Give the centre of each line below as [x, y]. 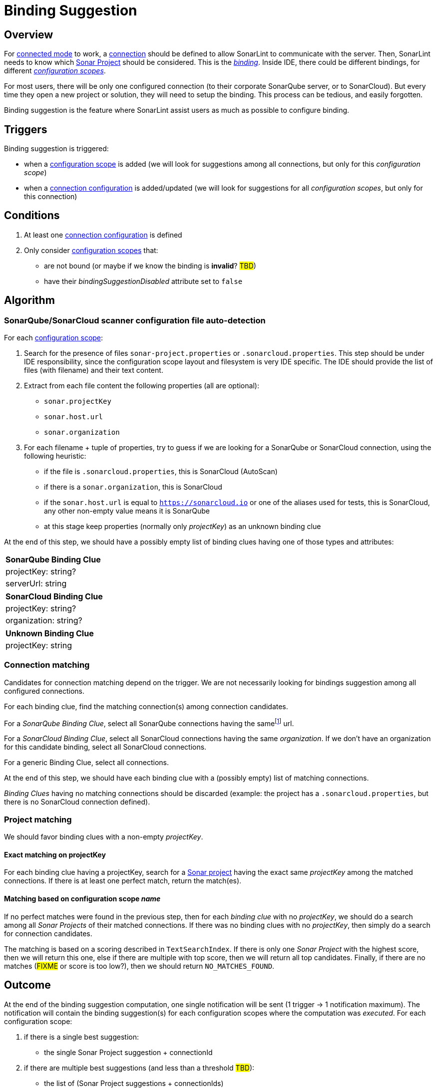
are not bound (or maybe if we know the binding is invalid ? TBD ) [150, 266]
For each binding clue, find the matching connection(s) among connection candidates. [146, 706]
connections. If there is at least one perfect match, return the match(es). [123, 881]
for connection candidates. [48, 933]
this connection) [51, 197]
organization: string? [44, 621]
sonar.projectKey [78, 402]
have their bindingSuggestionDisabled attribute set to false [143, 281]
